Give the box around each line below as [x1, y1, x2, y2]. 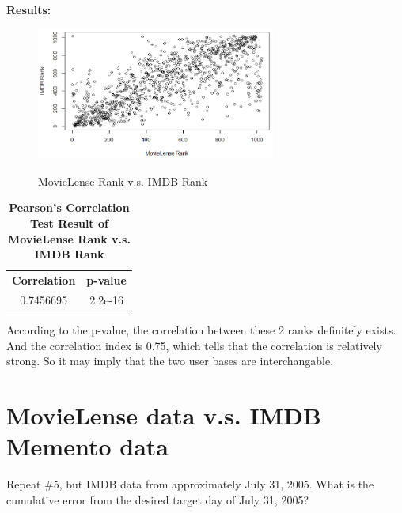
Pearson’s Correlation [9, 199, 130, 216]
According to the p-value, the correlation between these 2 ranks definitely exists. [6, 321, 396, 338]
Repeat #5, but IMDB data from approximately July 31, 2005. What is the [6, 476, 374, 492]
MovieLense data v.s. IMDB [6, 398, 321, 431]
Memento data [6, 430, 169, 462]
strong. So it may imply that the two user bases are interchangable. [6, 353, 334, 369]
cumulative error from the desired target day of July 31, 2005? [6, 491, 309, 507]
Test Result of [29, 214, 108, 231]
